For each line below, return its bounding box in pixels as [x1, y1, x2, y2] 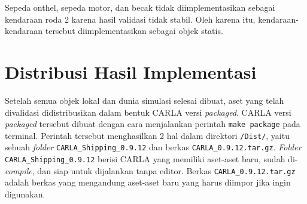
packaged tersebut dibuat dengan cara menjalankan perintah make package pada [5, 118, 300, 130]
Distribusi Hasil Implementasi [5, 59, 257, 84]
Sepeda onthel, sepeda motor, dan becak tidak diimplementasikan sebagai [5, 1, 275, 13]
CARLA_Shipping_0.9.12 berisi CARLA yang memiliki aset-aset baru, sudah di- [5, 153, 298, 165]
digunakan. [5, 187, 45, 200]
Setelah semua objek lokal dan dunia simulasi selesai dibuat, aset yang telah [5, 94, 284, 106]
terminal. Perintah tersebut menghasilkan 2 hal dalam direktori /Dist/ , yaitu [5, 129, 290, 141]
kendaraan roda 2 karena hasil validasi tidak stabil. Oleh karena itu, [5, 13, 256, 25]
